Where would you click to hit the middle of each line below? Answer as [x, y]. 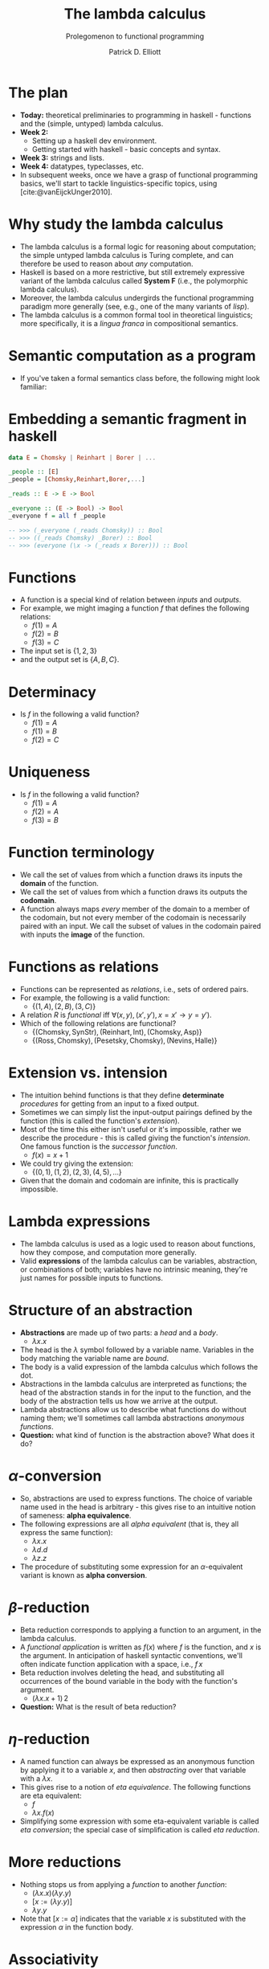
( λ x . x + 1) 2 [50, 1698]
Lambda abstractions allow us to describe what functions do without [133, 1409]
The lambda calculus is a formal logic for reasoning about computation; [138, 247]
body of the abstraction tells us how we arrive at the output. [119, 1401]
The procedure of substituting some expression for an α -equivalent [131, 1567]
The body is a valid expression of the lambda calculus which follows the [139, 1366]
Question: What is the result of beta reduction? [98, 1706]
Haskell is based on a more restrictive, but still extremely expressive [132, 272]
